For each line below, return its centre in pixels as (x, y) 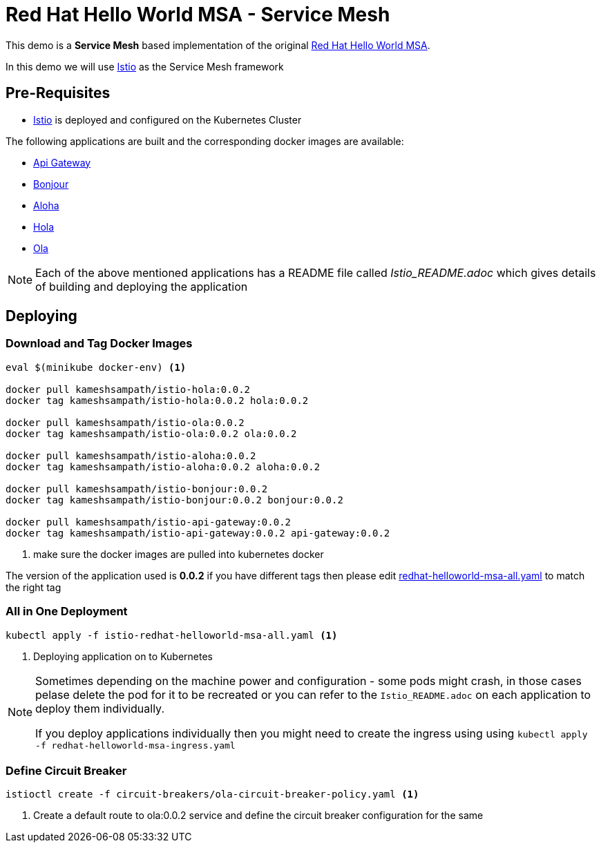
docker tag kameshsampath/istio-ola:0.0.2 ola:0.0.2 (151, 433)
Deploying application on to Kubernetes (123, 656)
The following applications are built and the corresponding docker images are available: (205, 141)
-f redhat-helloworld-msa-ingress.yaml (135, 745)
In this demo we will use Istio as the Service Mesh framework (145, 66)
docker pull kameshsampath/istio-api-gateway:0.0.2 (149, 522)
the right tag (34, 587)
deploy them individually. (100, 708)
